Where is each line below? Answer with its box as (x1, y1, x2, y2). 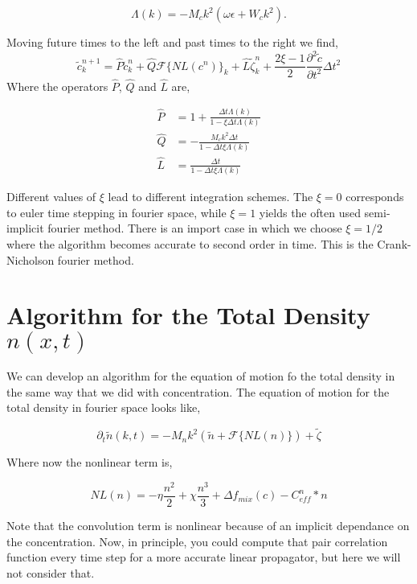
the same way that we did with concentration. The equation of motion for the (6, 383, 390, 400)
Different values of (6, 188, 96, 205)
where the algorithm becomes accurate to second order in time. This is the (6, 235, 374, 252)
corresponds (345, 188, 404, 205)
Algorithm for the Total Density (6, 298, 370, 331)
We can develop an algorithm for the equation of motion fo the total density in (6, 368, 395, 385)
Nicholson (6, 251, 55, 268)
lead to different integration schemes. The (108, 188, 313, 205)
